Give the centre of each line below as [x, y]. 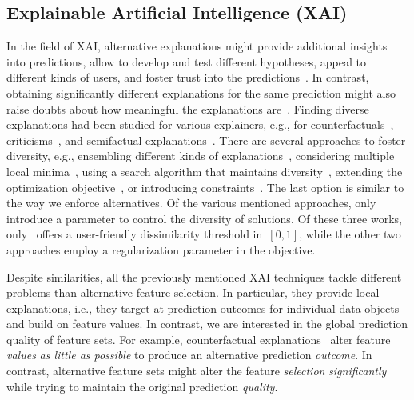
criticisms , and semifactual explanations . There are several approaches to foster [206, 140]
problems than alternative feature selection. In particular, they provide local [193, 292]
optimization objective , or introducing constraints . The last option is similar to [205, 187]
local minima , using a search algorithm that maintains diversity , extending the [205, 171]
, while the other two [350, 234]
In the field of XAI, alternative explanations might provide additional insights [197, 46]
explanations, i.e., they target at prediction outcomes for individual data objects [203, 308]
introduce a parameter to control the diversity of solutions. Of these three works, [204, 218]
